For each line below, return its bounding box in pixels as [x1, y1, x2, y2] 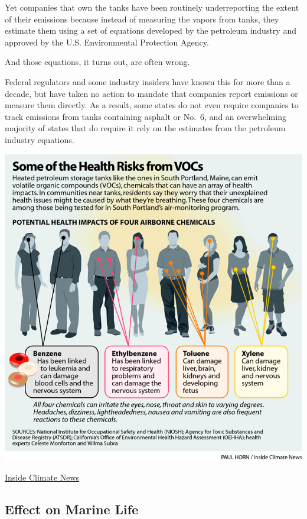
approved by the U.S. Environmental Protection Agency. [5, 35, 209, 48]
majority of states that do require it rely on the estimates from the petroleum [5, 122, 286, 134]
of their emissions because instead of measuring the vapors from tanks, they [5, 12, 279, 25]
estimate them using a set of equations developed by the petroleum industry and [5, 24, 296, 37]
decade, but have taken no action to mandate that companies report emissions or [5, 87, 298, 99]
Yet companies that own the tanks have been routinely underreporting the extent [5, 1, 299, 13]
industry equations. [5, 133, 74, 145]
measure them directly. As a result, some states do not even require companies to [5, 99, 299, 111]
